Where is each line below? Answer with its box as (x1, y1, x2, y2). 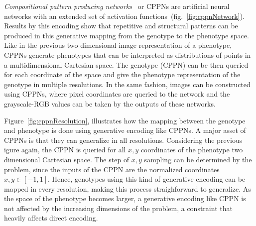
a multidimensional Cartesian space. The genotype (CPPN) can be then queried (4, 59, 249, 70)
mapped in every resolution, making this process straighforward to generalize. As (4, 183, 251, 194)
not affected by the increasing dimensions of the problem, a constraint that (4, 203, 233, 213)
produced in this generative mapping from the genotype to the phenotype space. (4, 30, 249, 40)
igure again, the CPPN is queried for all (4, 144, 126, 155)
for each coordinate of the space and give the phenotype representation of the (4, 69, 241, 80)
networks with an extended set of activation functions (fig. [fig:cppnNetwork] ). (4, 10, 245, 21)
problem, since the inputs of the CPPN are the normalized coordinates (4, 164, 220, 174)
